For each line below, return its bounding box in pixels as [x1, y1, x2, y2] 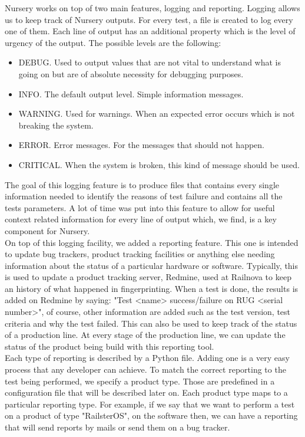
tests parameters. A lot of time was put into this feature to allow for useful [5, 201, 275, 213]
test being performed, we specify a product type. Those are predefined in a [5, 374, 275, 387]
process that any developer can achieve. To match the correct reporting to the [5, 363, 286, 376]
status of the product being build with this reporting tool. [5, 340, 214, 352]
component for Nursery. [5, 224, 90, 236]
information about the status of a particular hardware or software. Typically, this [5, 259, 299, 271]
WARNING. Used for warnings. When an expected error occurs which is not [18, 107, 295, 120]
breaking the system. [18, 119, 94, 131]
